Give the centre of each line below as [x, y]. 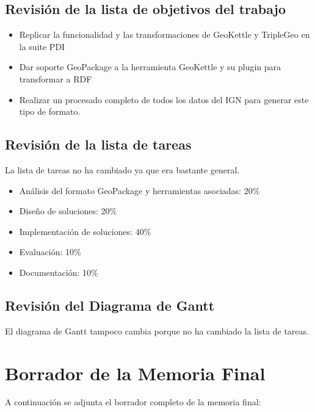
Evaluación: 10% [50, 252]
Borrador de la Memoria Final [135, 373]
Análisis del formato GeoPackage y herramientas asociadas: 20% [139, 190]
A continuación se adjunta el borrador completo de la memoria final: [133, 402]
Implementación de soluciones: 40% [85, 231]
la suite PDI [42, 46]
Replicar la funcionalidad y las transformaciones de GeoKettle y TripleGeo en [165, 34]
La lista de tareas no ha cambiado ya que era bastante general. [122, 169]
